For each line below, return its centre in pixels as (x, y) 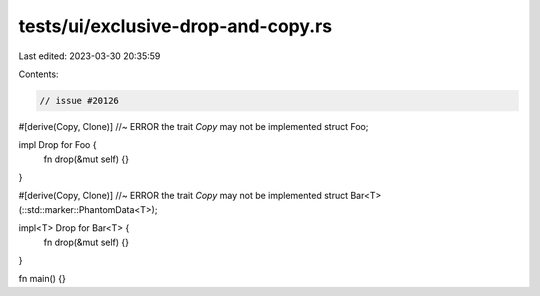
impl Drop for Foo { (57, 145)
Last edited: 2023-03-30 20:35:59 (89, 56)
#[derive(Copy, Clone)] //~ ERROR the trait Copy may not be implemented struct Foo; (193, 126)
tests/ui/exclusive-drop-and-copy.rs (175, 26)
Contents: (38, 74)
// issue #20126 (79, 100)
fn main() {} (42, 279)
